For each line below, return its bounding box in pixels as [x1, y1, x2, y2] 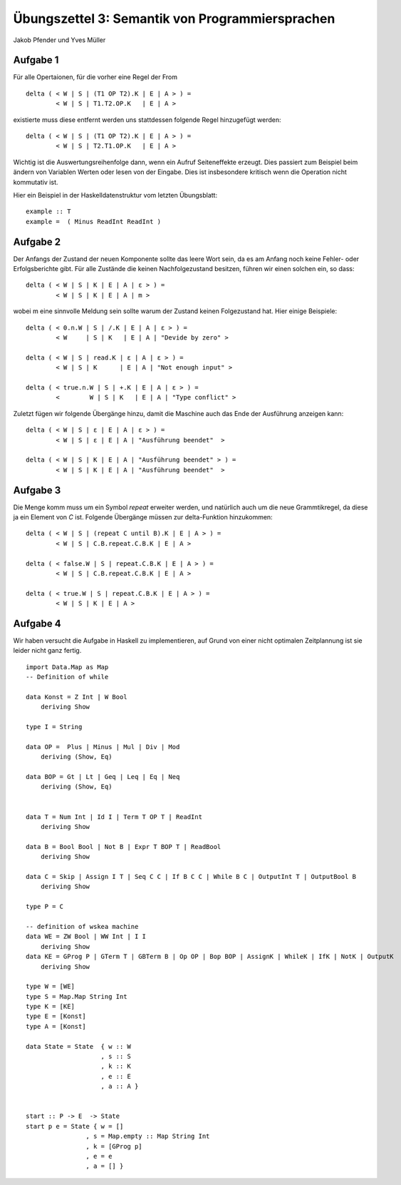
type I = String [26, 723, 83, 731]
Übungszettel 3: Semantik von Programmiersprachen [13, 11, 335, 26]
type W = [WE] [26, 982, 75, 991]
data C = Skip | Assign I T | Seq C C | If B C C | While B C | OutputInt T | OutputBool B [26, 873, 356, 880]
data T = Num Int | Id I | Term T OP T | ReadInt [26, 813, 203, 820]
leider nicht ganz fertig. [13, 646, 82, 655]
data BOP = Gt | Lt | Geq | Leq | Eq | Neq [26, 773, 180, 781]
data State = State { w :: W [26, 1042, 132, 1050]
